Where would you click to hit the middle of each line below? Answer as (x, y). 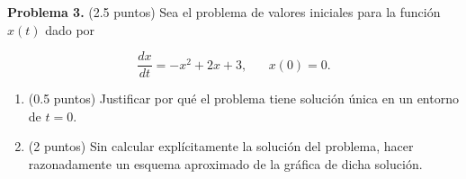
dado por (70, 29)
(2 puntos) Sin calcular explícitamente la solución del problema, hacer (221, 146)
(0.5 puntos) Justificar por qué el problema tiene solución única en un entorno (243, 98)
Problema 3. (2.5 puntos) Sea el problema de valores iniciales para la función (224, 12)
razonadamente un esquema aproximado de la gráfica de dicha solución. (225, 164)
